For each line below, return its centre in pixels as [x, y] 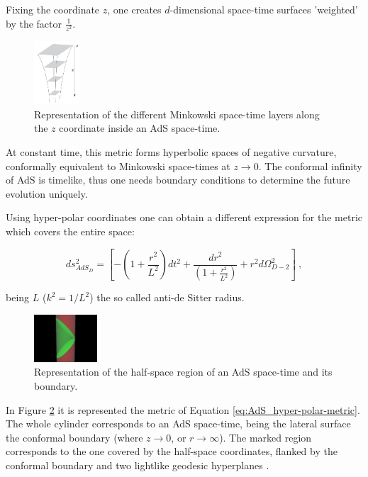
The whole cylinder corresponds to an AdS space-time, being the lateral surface [178, 423]
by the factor [34, 23]
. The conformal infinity [310, 165]
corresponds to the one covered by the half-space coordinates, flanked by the [172, 451]
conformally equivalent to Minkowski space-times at [118, 165]
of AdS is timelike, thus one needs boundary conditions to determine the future [178, 180]
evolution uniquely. [47, 193]
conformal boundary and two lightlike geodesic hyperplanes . [138, 465]
